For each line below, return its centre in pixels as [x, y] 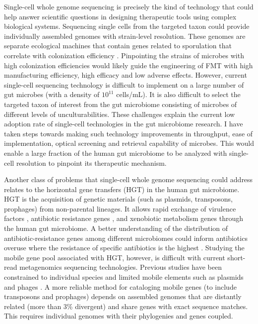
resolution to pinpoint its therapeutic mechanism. [91, 162]
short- [236, 257]
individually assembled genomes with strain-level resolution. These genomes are [125, 36]
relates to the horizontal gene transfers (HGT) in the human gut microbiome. [122, 189]
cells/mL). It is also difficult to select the [178, 94]
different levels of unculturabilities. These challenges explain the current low [120, 114]
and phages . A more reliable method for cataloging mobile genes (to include [120, 286]
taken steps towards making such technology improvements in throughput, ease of [129, 133]
